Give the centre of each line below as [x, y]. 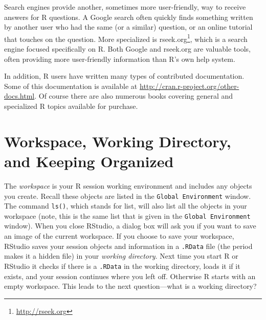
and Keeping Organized [89, 161]
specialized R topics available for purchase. [71, 106]
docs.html [19, 96]
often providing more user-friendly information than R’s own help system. [120, 59]
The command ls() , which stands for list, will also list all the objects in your [126, 206]
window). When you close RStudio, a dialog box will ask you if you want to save [130, 226]
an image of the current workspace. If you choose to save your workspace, [119, 236]
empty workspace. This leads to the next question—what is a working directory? [130, 286]
